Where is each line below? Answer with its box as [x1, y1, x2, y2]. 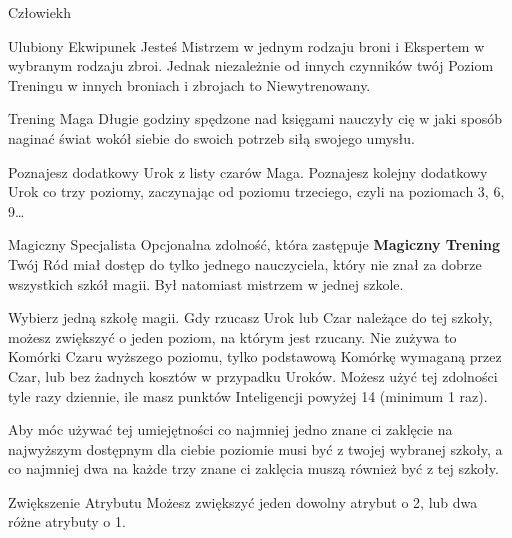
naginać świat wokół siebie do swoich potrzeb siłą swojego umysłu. [8, 127, 415, 148]
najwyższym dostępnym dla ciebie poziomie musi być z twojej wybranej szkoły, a [8, 438, 503, 459]
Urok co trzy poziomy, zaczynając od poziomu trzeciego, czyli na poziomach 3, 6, [8, 181, 505, 202]
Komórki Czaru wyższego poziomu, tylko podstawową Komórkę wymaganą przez [8, 346, 502, 367]
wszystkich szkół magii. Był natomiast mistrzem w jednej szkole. [8, 273, 404, 294]
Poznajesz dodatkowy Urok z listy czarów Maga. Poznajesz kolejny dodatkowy [8, 161, 488, 182]
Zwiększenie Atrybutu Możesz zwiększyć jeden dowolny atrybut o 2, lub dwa [8, 491, 478, 512]
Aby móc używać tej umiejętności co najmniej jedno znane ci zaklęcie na [8, 419, 453, 440]
